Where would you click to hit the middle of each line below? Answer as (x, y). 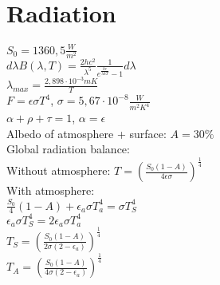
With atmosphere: (51, 190)
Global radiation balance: (68, 149)
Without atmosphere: (59, 170)
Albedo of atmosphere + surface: (86, 133)
